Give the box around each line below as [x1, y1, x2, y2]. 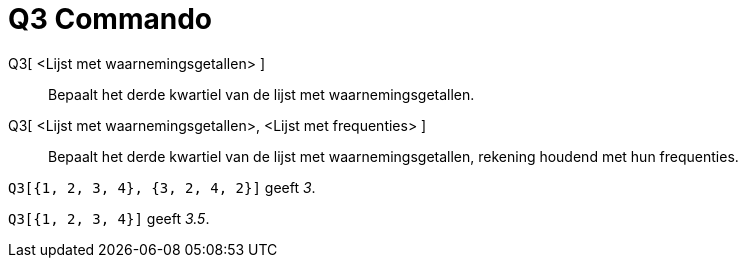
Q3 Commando [8, 2, 212, 36]
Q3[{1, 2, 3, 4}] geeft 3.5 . [8, 209, 210, 227]
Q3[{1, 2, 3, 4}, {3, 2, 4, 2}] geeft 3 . [8, 178, 316, 196]
